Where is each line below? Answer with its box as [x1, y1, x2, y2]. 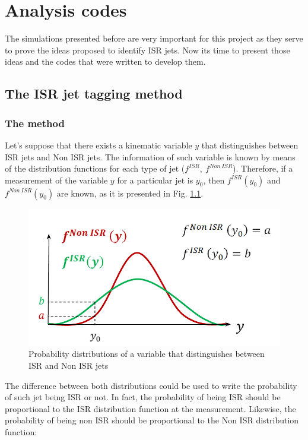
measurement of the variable [5, 173, 108, 186]
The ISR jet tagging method [5, 84, 183, 103]
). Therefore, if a [233, 162, 293, 175]
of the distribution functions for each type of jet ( [5, 162, 185, 175]
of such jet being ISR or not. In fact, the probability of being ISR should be [5, 391, 281, 403]
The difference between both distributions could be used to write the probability [5, 379, 297, 391]
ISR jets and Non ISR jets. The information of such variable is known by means [5, 150, 296, 163]
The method [5, 115, 65, 130]
